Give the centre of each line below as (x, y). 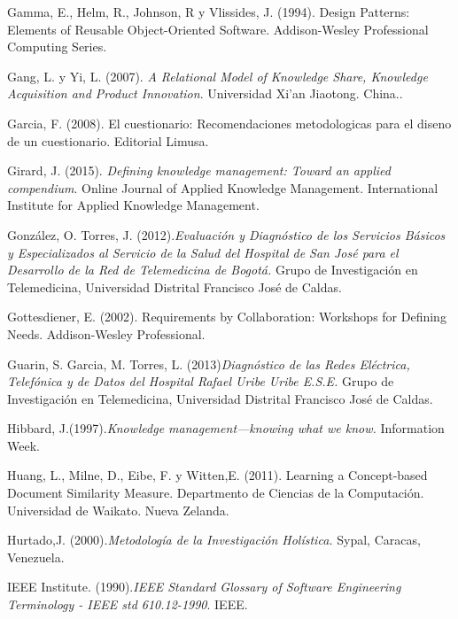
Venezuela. (36, 557)
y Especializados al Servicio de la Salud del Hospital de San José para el (203, 252)
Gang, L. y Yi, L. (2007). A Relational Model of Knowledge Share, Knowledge (217, 76)
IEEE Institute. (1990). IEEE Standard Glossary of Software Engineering (204, 587)
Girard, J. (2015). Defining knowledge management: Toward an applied (199, 170)
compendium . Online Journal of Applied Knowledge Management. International (223, 187)
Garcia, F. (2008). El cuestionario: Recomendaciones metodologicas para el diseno (229, 123)
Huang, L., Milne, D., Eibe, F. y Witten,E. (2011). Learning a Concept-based (217, 475)
